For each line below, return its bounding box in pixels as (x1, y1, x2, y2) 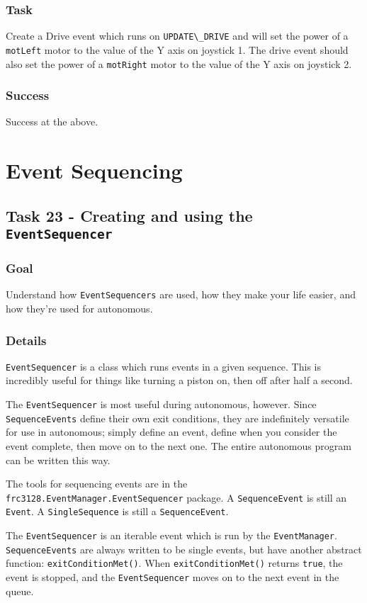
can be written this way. (6, 452, 111, 467)
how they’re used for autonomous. (6, 301, 153, 315)
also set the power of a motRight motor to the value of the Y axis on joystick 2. (6, 56, 352, 71)
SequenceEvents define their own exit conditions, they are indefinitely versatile (6, 410, 349, 425)
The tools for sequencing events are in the (6, 476, 188, 491)
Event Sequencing (6, 156, 183, 185)
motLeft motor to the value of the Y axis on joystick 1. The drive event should (6, 42, 349, 57)
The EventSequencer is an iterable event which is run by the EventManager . (6, 528, 337, 543)
